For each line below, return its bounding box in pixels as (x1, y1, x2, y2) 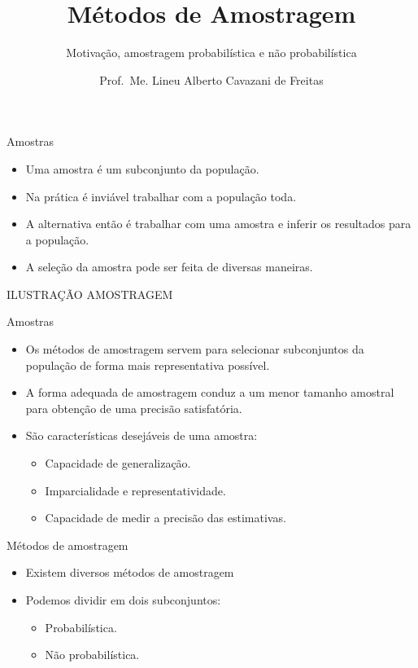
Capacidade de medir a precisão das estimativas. (45, 509, 286, 526)
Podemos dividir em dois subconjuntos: (25, 591, 221, 608)
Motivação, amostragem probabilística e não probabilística (66, 44, 357, 61)
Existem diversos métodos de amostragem (25, 564, 234, 581)
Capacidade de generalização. (45, 455, 191, 472)
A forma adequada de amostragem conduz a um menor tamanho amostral (25, 384, 394, 401)
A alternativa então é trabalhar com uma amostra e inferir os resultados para (25, 215, 411, 232)
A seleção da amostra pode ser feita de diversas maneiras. (25, 258, 313, 275)
